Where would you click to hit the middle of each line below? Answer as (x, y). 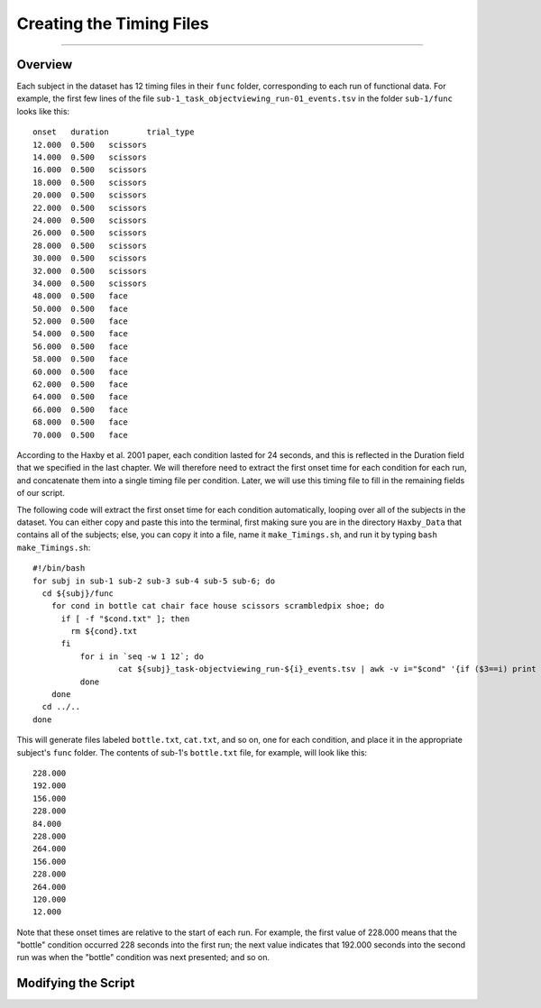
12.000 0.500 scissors (90, 145)
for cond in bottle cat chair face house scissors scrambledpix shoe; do (218, 606)
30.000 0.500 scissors (90, 258)
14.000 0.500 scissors (90, 157)
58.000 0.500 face (80, 359)
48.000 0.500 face (80, 296)
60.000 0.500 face (80, 371)
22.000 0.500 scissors (90, 208)
